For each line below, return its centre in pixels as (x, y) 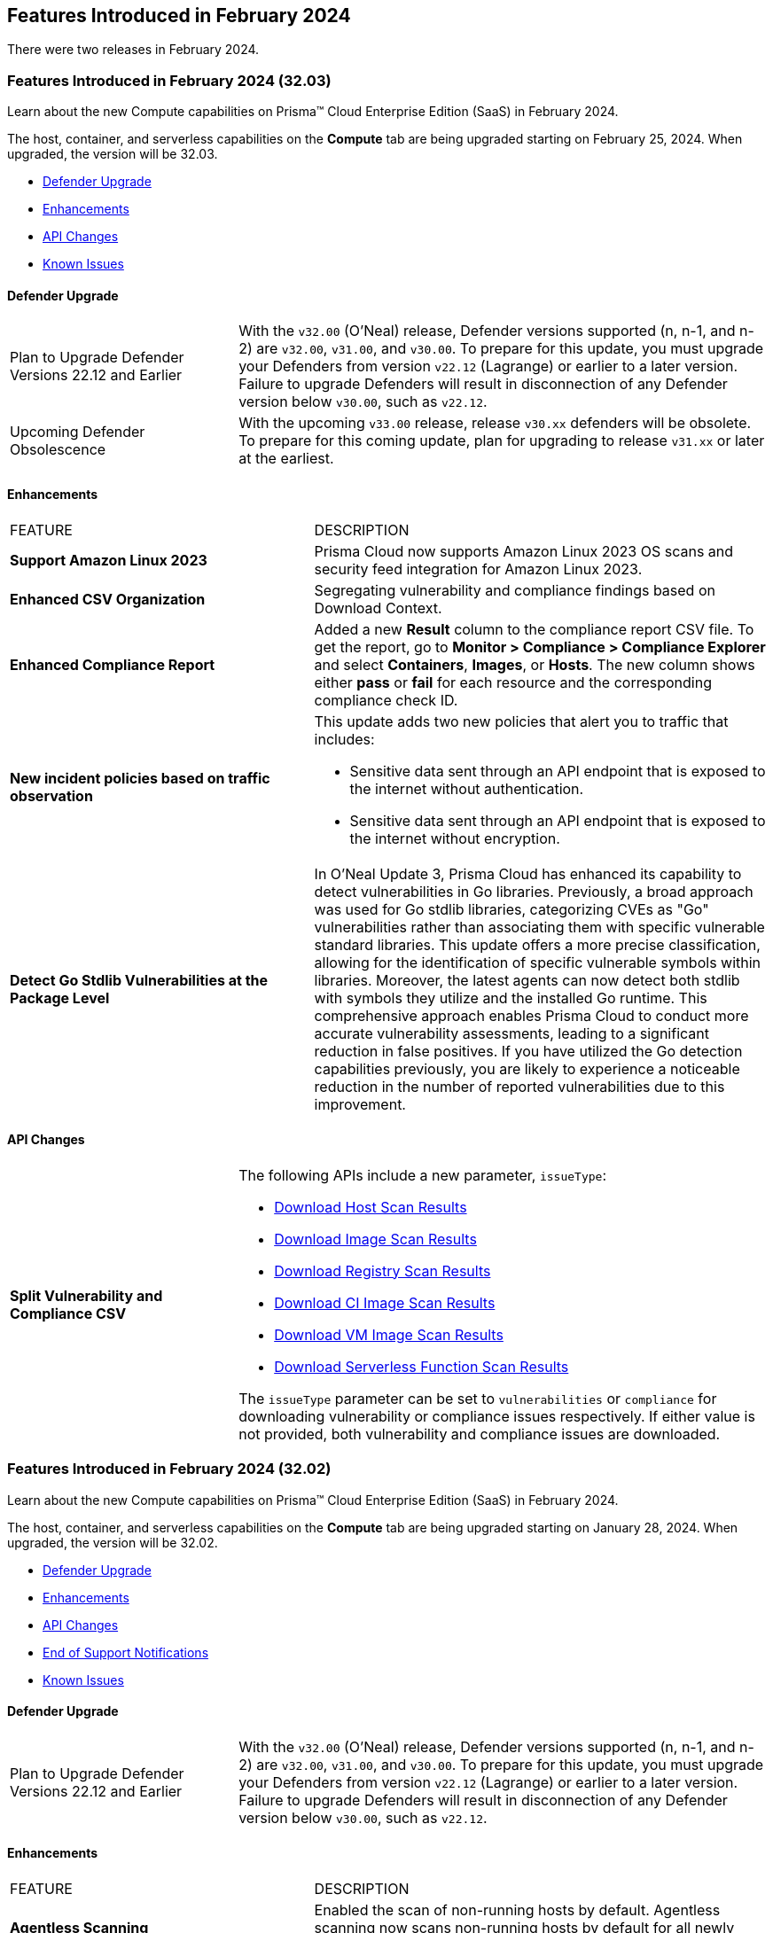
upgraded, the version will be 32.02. (113, 1542)
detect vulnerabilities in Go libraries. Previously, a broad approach (534, 891)
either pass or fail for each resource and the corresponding (513, 682)
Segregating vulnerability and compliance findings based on (515, 590)
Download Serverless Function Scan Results (422, 1366)
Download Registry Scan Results (383, 1270)
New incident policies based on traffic (140, 778)
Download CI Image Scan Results (385, 1302)
